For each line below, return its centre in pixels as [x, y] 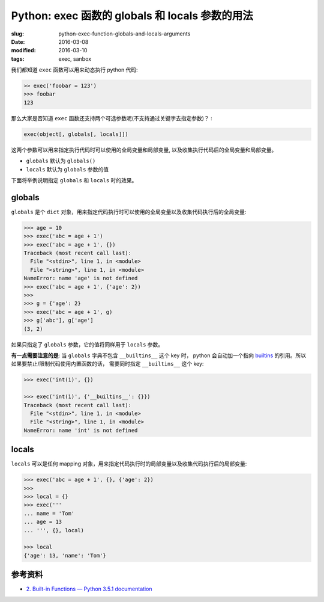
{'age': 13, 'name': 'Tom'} [65, 555]
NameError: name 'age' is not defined [81, 278]
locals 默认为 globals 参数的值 [67, 169]
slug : [17, 34]
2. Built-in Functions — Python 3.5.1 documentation [89, 589]
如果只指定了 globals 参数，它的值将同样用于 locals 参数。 [87, 344]
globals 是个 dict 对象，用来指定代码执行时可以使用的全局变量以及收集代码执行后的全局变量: [129, 212]
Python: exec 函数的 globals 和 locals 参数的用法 [132, 16]
